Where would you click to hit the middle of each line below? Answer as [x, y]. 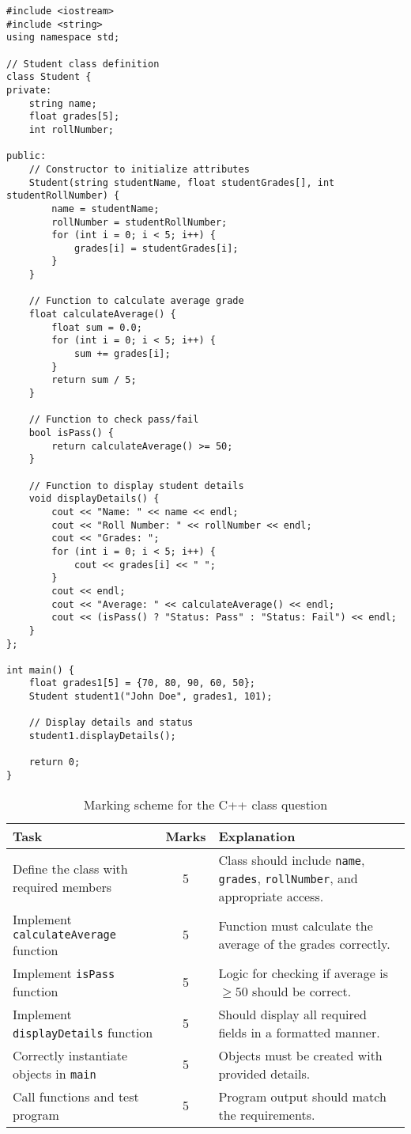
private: [29, 90]
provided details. [264, 1073]
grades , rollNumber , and [288, 878]
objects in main [55, 1073]
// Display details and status [111, 723]
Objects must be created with [300, 1055]
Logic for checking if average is [304, 973]
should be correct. [302, 991]
